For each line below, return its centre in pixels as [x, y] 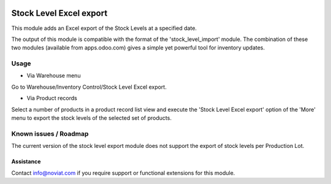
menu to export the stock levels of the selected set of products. [91, 118]
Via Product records [52, 98]
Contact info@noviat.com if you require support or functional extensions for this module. [123, 173]
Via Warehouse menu [54, 76]
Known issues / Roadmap [50, 133]
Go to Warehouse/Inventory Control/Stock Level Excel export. [89, 87]
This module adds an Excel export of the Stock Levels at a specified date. [104, 28]
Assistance [26, 161]
